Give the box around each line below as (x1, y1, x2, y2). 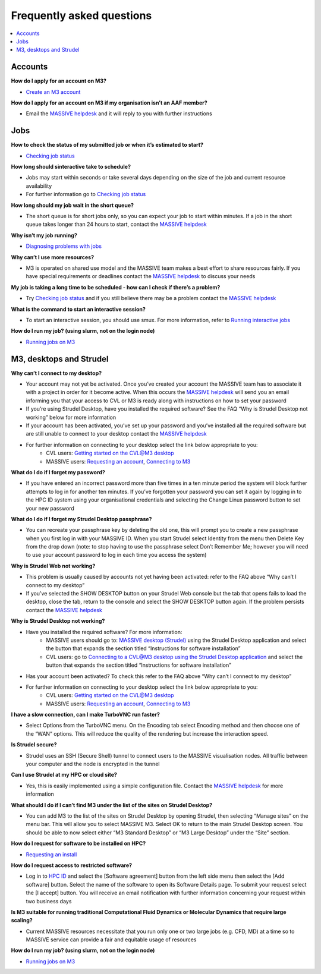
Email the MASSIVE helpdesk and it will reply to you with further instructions (26, 110, 212, 117)
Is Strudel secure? (11, 741, 57, 748)
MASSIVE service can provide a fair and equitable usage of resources (26, 936, 197, 943)
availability (26, 182, 52, 190)
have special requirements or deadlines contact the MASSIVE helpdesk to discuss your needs (26, 273, 256, 280)
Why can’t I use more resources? (11, 253, 95, 261)
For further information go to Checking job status (26, 191, 146, 198)
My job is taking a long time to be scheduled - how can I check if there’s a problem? (11, 283, 221, 291)
